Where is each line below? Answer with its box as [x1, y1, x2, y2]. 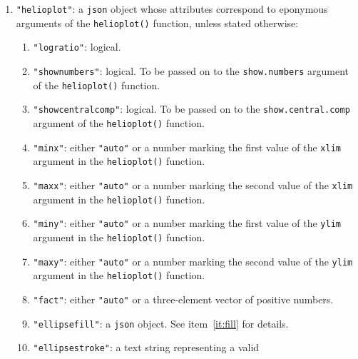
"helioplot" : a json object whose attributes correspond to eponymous [16, 1, 328, 16]
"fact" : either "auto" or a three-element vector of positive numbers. [33, 291, 334, 306]
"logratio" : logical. [33, 39, 121, 54]
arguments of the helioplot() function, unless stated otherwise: [16, 15, 299, 30]
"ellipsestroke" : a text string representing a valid [33, 340, 260, 355]
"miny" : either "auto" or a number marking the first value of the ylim [33, 216, 341, 231]
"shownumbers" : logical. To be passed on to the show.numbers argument [33, 63, 349, 78]
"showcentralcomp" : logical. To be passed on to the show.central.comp [33, 101, 350, 116]
